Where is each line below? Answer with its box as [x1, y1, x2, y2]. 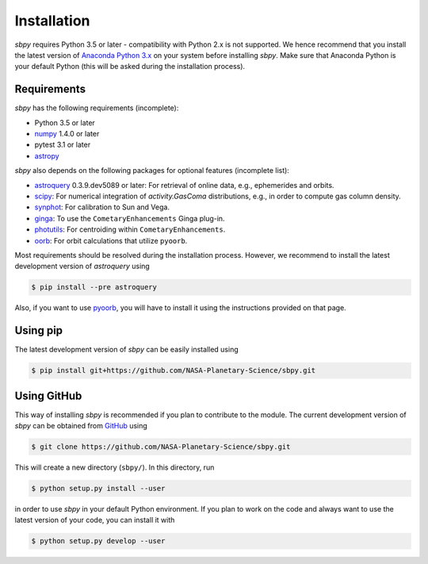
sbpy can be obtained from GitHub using [14, 421, 148, 431]
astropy [34, 151, 59, 160]
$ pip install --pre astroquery [31, 282, 158, 292]
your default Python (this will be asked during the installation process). [14, 62, 246, 71]
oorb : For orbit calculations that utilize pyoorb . [34, 236, 188, 245]
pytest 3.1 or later [34, 140, 91, 150]
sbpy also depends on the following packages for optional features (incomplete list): [14, 166, 289, 175]
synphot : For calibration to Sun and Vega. [34, 202, 170, 212]
